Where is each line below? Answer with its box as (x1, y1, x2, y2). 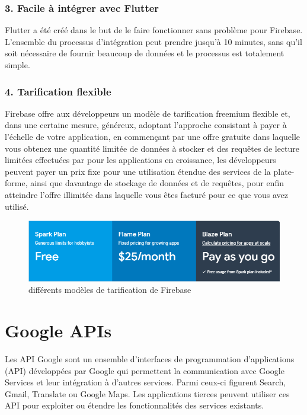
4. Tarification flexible (5, 84, 111, 98)
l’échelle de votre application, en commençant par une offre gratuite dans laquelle (5, 130, 300, 142)
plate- (273, 165, 295, 177)
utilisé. (5, 200, 29, 212)
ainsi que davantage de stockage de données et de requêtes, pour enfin (30, 177, 284, 189)
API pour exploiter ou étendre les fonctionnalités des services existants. (5, 399, 264, 411)
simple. (5, 59, 30, 71)
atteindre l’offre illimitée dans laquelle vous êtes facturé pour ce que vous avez (5, 188, 288, 200)
